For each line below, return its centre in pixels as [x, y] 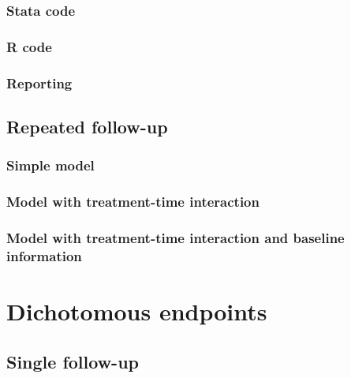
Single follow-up [73, 361]
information [44, 255]
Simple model [50, 165]
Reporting [39, 82]
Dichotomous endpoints [137, 311]
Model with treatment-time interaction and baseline [175, 237]
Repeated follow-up [87, 126]
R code [29, 46]
